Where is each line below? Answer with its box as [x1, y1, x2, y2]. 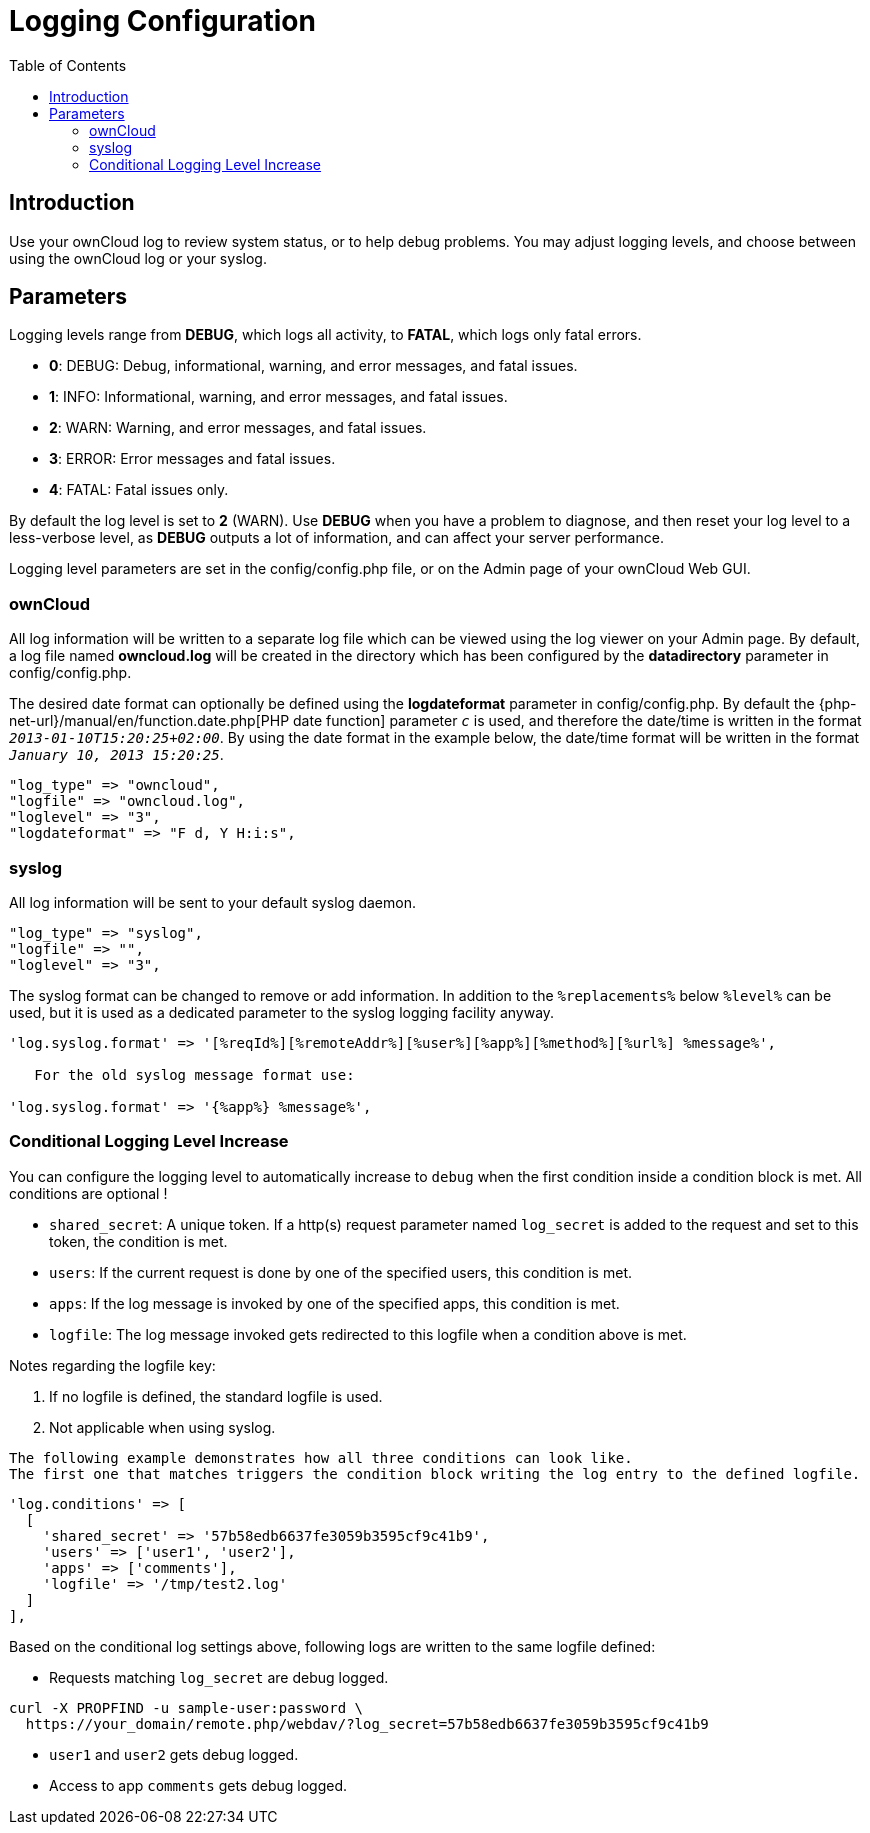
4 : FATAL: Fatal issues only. [49, 481, 229, 499]
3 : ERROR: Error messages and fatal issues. [49, 450, 336, 468]
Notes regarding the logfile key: [9, 1356, 216, 1374]
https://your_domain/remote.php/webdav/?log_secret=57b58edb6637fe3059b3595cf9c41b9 [25, 1715, 709, 1732]
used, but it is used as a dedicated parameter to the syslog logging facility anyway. [9, 1003, 555, 1021]
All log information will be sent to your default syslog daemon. [9, 893, 416, 911]
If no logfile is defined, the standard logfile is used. [49, 1387, 383, 1405]
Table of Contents [9, 56, 127, 74]
